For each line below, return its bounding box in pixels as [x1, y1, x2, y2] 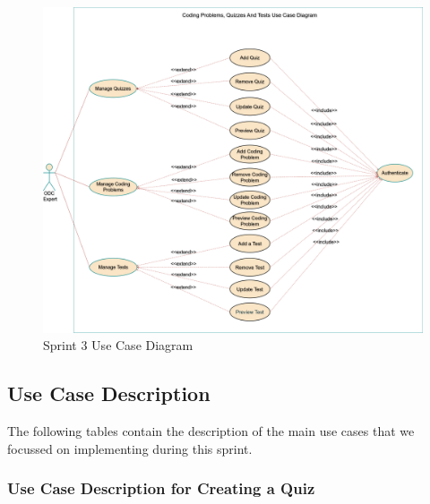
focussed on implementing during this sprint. [7, 439, 253, 457]
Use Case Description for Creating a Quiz [7, 477, 315, 500]
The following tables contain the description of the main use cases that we [7, 421, 415, 440]
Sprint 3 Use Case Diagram [43, 336, 193, 355]
